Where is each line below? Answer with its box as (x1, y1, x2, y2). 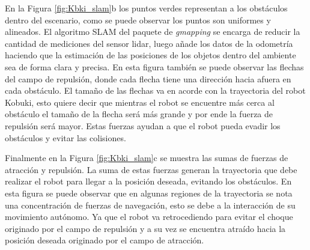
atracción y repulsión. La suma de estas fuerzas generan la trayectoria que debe (5, 163, 297, 175)
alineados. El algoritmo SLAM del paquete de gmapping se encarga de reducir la (5, 25, 300, 38)
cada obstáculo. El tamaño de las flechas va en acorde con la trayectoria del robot (5, 84, 306, 97)
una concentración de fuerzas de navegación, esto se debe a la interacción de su (5, 198, 296, 211)
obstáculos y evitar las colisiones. (5, 131, 126, 144)
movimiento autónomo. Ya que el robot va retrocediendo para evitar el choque (5, 210, 293, 223)
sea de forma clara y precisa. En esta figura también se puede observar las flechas (5, 60, 304, 73)
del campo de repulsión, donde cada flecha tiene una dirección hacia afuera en (5, 72, 291, 85)
